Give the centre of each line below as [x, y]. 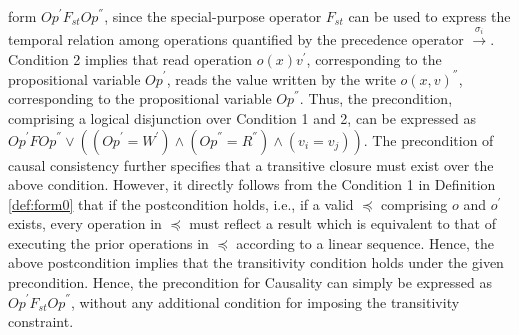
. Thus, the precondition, [376, 98]
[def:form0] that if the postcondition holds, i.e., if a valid [181, 203]
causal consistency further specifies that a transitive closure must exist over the [251, 164]
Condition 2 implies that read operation [130, 58]
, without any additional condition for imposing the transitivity [265, 301]
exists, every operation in [85, 223]
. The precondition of [428, 139]
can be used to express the [429, 16]
